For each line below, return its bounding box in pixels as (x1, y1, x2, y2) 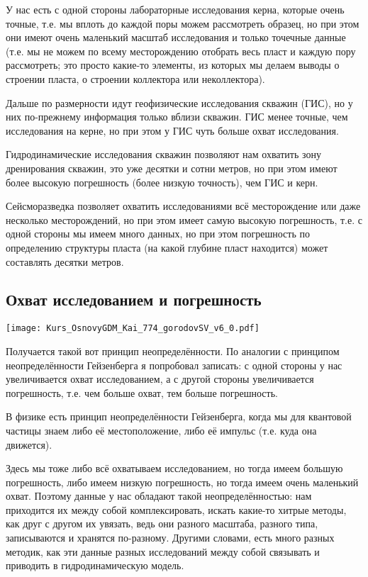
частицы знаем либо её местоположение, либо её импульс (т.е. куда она (6, 422, 317, 437)
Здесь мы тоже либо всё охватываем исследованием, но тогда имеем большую (6, 461, 343, 476)
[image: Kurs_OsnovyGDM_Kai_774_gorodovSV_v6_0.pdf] (6, 323, 260, 334)
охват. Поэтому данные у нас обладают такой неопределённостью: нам (6, 488, 312, 503)
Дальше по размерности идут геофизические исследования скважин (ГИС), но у (6, 95, 353, 110)
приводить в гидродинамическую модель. (6, 558, 184, 573)
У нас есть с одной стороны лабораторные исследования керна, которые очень (6, 2, 345, 16)
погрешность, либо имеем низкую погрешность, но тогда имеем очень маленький (6, 474, 359, 489)
